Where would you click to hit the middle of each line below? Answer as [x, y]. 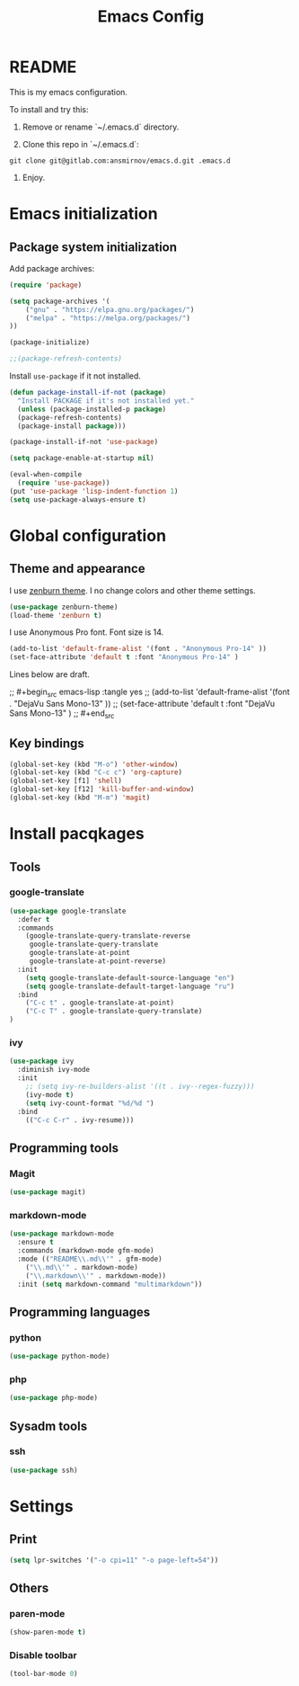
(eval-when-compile [46, 475]
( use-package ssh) [44, 1470]
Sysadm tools [48, 1426]
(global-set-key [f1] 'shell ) [66, 781]
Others [29, 1588]
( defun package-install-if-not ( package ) [88, 393]
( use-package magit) [48, 1192]
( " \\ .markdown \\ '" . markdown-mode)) [96, 1276]
